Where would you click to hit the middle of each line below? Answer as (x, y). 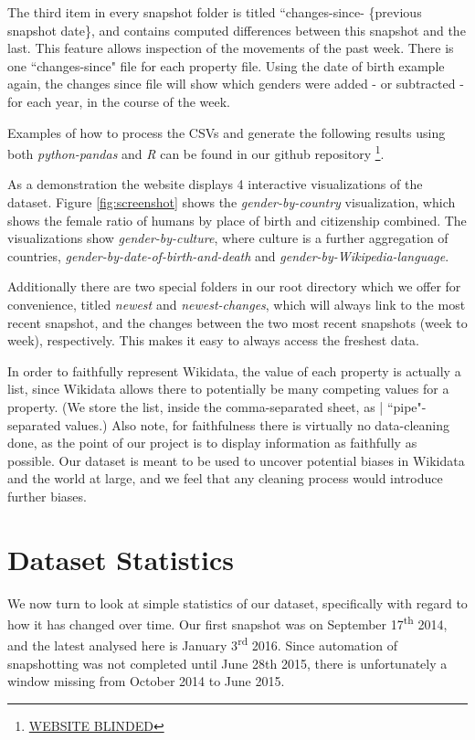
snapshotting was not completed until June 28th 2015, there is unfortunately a (227, 663)
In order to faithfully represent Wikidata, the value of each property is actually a (234, 370)
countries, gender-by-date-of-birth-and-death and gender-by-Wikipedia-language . (228, 255)
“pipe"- (406, 406)
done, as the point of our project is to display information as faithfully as (212, 443)
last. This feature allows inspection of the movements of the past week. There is (231, 48)
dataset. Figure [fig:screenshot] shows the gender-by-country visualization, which (232, 202)
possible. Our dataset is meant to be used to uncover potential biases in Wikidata (236, 460)
